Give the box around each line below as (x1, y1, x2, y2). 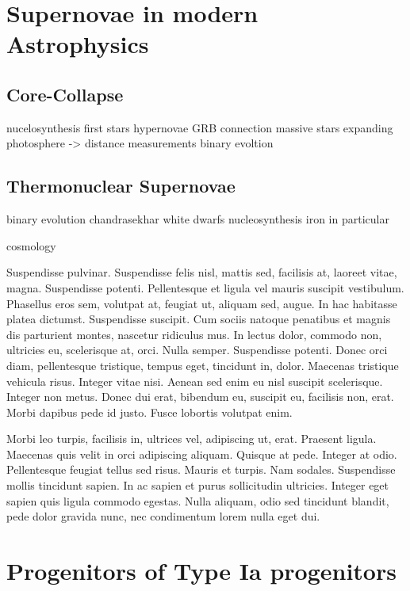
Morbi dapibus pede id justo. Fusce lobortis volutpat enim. (6, 403, 293, 420)
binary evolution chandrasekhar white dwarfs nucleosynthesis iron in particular (6, 211, 389, 227)
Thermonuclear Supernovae (6, 173, 236, 198)
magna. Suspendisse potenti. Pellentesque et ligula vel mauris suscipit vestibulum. (6, 279, 404, 295)
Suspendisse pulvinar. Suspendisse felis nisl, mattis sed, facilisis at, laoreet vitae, (6, 264, 397, 280)
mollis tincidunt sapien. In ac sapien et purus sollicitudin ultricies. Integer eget (6, 477, 389, 494)
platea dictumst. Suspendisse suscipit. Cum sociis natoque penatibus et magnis (6, 311, 391, 327)
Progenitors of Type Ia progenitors (6, 555, 397, 587)
